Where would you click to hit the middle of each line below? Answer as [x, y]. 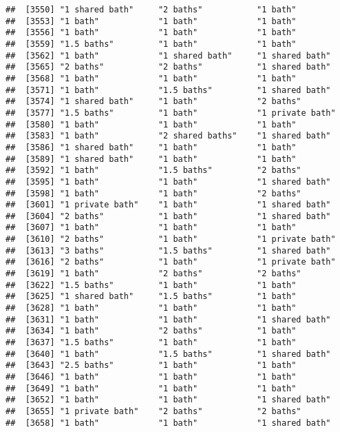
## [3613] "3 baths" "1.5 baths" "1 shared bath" [168, 250]
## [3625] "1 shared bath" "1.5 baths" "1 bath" [151, 297]
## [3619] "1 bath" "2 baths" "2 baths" [153, 274]
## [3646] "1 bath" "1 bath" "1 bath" [151, 377]
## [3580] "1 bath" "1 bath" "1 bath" [151, 124]
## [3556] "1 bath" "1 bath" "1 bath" [151, 33]
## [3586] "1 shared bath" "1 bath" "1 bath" [151, 147]
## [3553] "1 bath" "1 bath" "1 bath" [151, 21]
